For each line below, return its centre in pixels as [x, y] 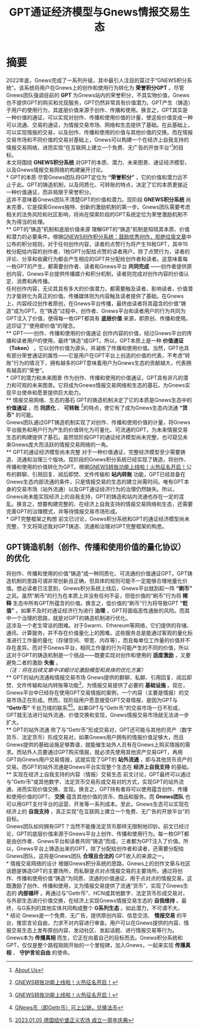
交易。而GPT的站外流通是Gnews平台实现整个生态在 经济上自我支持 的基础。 [99, 767]
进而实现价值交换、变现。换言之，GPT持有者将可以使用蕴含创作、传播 [102, 789]
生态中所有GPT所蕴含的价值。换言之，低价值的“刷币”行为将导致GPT [96, 603]
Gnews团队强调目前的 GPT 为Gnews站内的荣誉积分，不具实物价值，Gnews [98, 95]
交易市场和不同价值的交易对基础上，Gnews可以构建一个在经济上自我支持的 [98, 140]
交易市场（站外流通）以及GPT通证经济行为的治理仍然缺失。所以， [97, 489]
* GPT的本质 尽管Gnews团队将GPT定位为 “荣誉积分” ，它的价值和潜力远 [94, 177]
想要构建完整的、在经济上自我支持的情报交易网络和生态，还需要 [115, 504]
